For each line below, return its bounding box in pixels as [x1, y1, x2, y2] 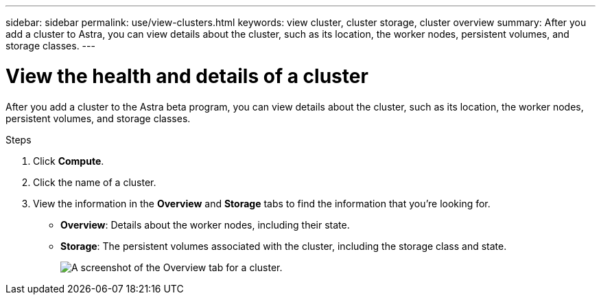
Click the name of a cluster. [33, 176, 156, 188]
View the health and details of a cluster [5, 64, 368, 88]
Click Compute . [33, 154, 104, 167]
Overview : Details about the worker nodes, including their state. [60, 218, 350, 231]
